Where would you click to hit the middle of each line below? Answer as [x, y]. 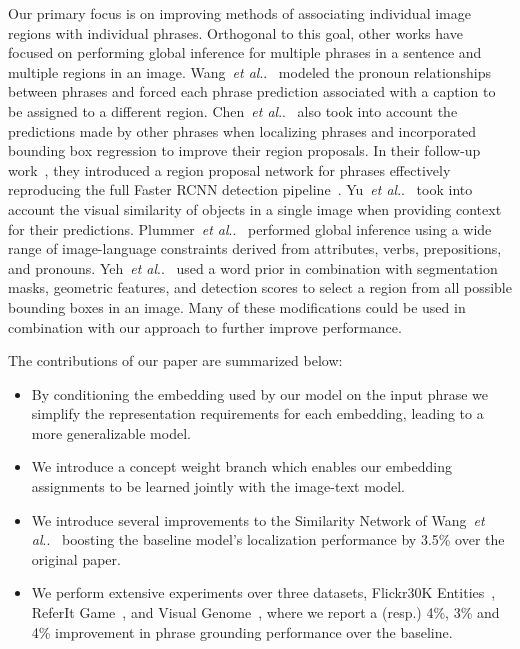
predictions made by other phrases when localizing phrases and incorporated [242, 130]
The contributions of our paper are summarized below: [175, 360]
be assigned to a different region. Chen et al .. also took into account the [233, 110]
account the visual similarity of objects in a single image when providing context [255, 208]
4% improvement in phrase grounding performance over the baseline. [242, 631]
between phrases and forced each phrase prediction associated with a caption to [252, 91]
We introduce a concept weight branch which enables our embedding [241, 466]
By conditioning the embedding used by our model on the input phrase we [260, 393]
